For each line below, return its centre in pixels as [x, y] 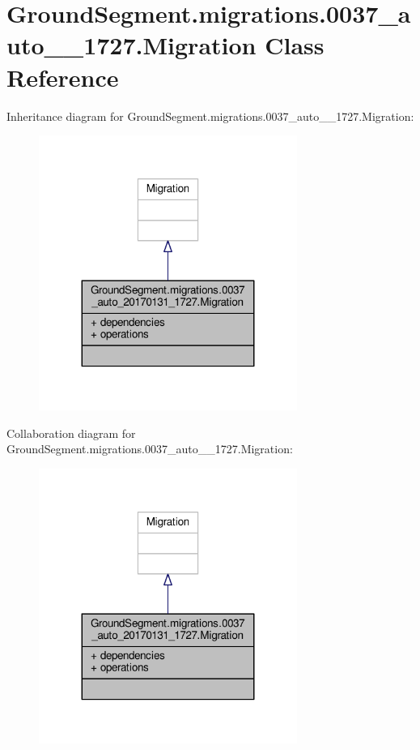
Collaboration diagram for [71, 433]
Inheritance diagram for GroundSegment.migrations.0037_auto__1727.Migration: [210, 116]
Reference [63, 77]
